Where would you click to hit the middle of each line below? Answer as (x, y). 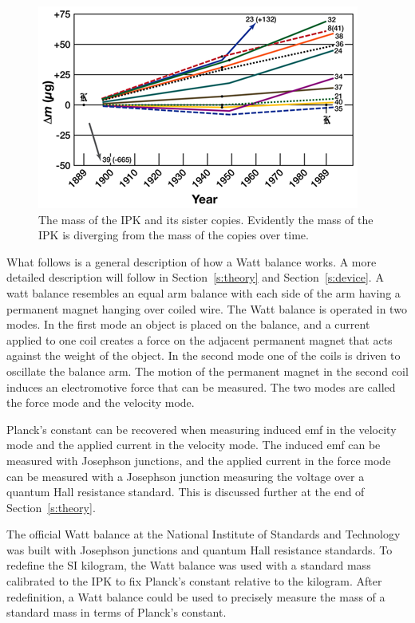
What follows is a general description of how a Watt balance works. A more (192, 261)
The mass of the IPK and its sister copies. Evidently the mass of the (206, 219)
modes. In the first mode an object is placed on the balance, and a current (188, 324)
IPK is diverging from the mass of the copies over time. (174, 235)
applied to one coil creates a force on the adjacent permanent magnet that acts (200, 339)
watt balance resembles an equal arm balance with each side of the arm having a (204, 292)
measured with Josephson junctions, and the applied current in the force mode (199, 460)
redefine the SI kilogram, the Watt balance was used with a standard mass (189, 565)
